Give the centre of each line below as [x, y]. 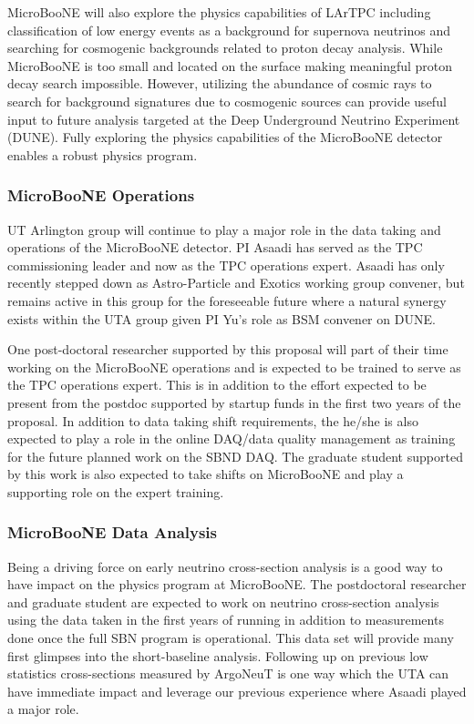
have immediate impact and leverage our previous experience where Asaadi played [237, 691]
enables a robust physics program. [103, 154]
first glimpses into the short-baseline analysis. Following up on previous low [218, 655]
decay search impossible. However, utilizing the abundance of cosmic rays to [220, 83]
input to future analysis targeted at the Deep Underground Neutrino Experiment [234, 119]
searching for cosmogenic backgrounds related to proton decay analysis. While [225, 48]
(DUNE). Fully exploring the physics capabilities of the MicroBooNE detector [225, 137]
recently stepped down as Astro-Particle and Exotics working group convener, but [236, 283]
